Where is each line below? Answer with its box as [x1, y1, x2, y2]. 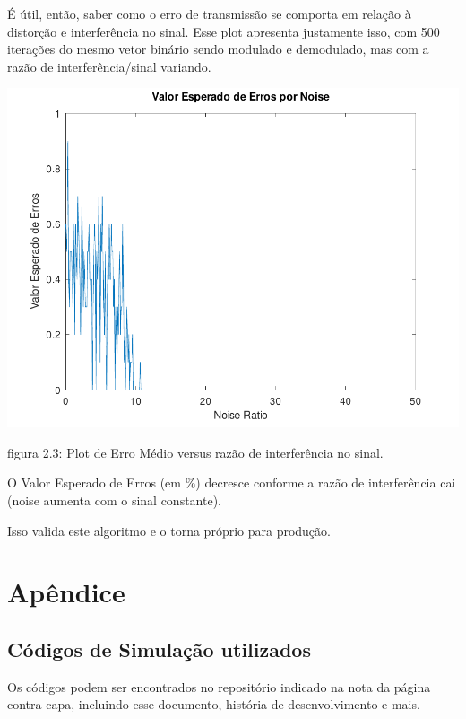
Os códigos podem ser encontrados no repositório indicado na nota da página [7, 677, 431, 696]
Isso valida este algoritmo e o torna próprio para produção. [7, 521, 331, 539]
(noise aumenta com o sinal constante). [7, 491, 221, 510]
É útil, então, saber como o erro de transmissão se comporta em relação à [7, 4, 411, 22]
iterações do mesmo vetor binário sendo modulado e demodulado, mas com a [7, 39, 429, 58]
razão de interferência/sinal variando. [7, 57, 211, 75]
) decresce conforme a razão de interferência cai [195, 473, 456, 492]
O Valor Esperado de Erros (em [7, 473, 181, 492]
